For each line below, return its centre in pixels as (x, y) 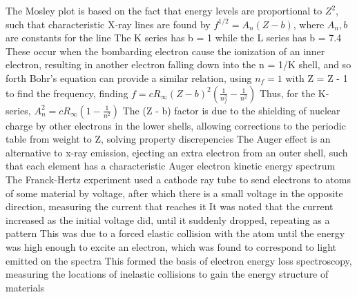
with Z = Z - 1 (317, 78)
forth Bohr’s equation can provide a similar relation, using (129, 78)
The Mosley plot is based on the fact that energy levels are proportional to (164, 10)
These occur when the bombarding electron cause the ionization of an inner (165, 51)
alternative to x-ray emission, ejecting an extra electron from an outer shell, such (177, 152)
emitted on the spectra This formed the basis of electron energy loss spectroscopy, (179, 260)
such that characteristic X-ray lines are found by (108, 24)
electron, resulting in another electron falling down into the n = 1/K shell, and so (178, 64)
